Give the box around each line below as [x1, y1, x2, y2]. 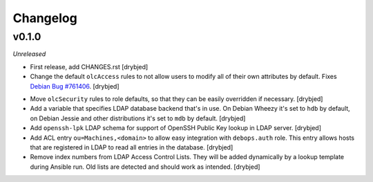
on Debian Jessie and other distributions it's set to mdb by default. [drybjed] [30, 114, 246, 122]
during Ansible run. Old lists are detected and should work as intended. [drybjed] [30, 163, 260, 171]
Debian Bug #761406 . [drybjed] [30, 82, 120, 90]
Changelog [12, 10, 77, 26]
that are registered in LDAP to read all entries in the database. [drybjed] [30, 143, 233, 152]
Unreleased [12, 50, 46, 58]
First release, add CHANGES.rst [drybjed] [30, 62, 149, 71]
